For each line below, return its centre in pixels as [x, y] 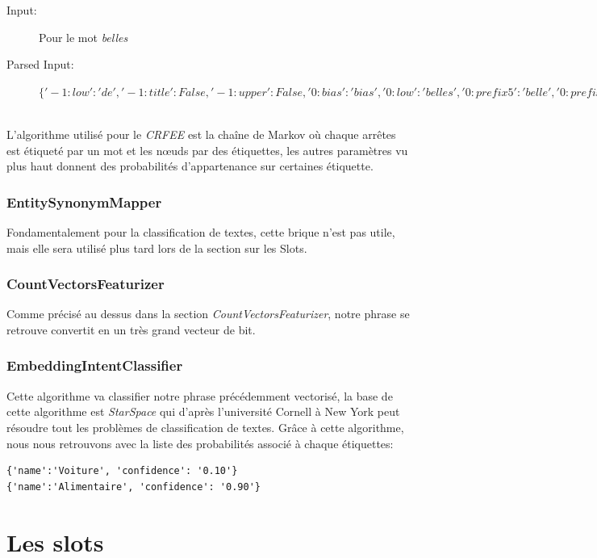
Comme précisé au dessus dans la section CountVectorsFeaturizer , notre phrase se [208, 314]
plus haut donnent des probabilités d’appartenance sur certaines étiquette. [190, 166]
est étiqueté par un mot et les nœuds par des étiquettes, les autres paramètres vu [207, 150]
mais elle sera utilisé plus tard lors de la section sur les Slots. [157, 248]
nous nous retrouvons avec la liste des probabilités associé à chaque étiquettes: [200, 443]
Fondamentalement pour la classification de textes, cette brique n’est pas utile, [201, 231]
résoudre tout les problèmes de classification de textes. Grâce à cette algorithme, [205, 427]
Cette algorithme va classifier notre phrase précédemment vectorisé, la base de [200, 395]
